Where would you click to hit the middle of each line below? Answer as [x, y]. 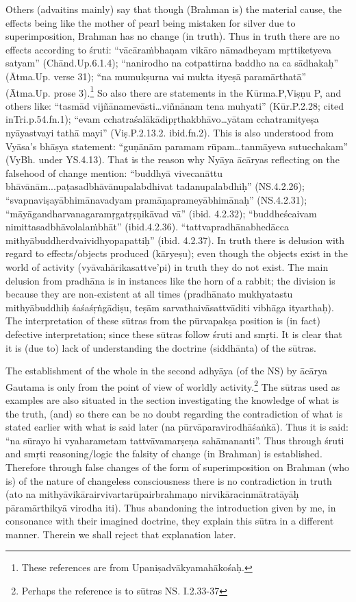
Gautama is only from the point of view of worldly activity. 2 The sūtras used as [173, 385]
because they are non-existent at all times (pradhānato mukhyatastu [149, 294]
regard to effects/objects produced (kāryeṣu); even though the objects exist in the [177, 253]
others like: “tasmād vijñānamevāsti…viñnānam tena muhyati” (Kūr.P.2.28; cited [175, 105]
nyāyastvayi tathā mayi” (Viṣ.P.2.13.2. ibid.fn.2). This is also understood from [170, 132]
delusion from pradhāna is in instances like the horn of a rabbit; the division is [170, 280]
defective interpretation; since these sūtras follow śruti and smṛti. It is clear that [174, 334]
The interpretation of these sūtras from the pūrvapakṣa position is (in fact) [163, 321]
